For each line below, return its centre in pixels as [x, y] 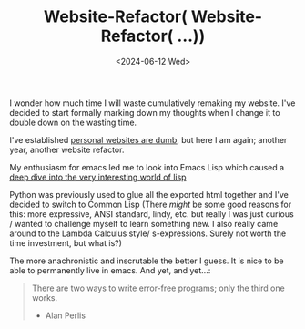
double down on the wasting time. [73, 122]
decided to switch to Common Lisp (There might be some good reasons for [151, 204]
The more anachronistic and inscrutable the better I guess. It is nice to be [147, 261]
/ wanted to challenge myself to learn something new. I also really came [144, 223]
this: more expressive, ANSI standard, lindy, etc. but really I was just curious [152, 214]
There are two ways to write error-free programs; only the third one [158, 288]
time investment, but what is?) [66, 242]
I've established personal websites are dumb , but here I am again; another [148, 139]
